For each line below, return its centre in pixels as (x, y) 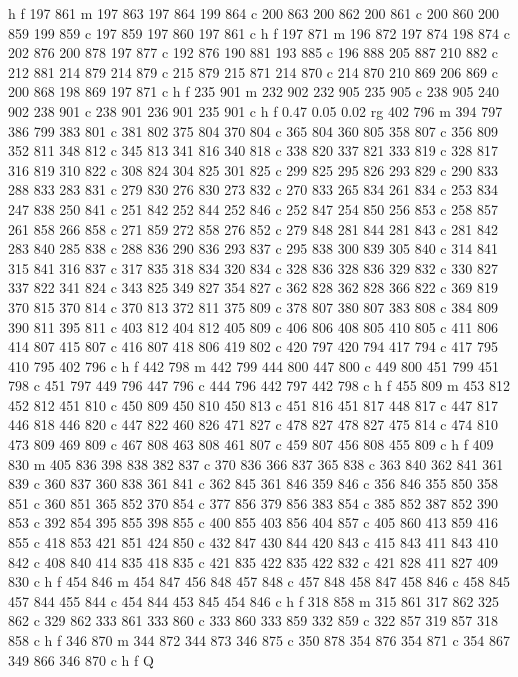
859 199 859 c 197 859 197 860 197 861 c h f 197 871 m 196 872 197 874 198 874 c (259, 32)
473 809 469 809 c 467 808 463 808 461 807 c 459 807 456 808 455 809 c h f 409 (251, 444)
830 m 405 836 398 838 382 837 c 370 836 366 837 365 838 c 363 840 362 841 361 (256, 463)
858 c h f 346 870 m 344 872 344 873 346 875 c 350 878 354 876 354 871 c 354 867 (259, 640)
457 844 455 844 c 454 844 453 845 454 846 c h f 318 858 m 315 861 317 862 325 (254, 600)
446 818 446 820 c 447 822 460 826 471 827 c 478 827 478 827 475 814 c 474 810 (253, 424)
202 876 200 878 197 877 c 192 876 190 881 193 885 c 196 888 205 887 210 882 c (253, 52)
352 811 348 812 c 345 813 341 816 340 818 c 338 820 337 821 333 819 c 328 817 (253, 150)
